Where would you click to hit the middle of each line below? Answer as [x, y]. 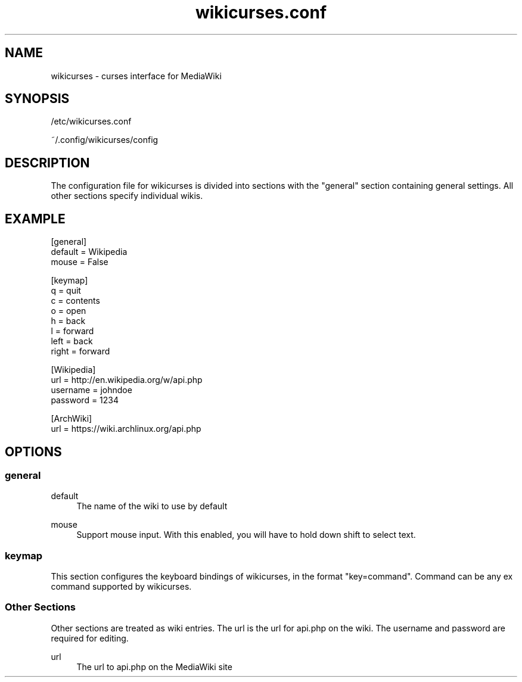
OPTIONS [33, 451]
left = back [72, 341]
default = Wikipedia [89, 252]
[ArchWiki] [72, 419]
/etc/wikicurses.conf [91, 122]
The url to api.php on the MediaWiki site [154, 667]
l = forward [72, 331]
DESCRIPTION [47, 163]
